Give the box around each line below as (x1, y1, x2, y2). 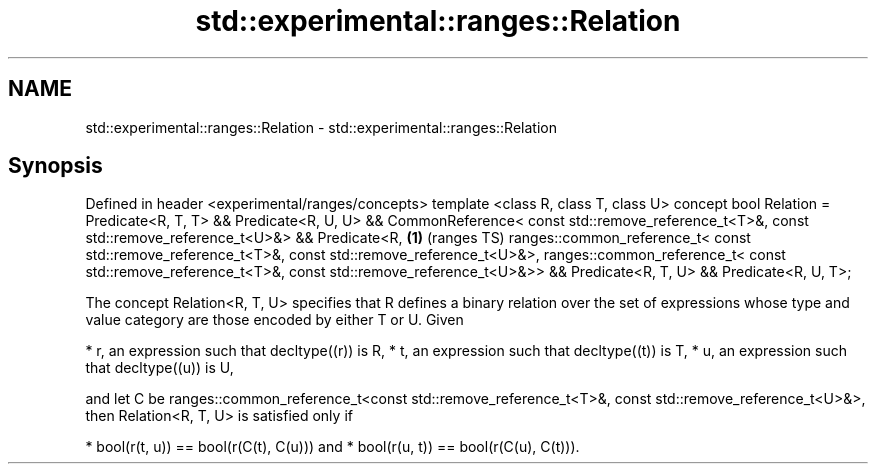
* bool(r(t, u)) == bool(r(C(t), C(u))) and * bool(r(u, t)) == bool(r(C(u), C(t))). (85, 438, 580, 456)
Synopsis (8, 153, 103, 179)
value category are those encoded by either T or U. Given (85, 311, 464, 329)
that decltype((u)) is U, (85, 359, 234, 377)
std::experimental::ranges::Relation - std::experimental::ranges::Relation (85, 118, 557, 136)
